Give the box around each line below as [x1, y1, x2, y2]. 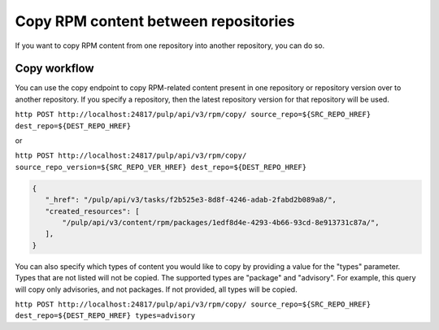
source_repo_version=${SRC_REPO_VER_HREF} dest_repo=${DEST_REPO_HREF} [15, 163, 307, 172]
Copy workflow [15, 62, 94, 76]
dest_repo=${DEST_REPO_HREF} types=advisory [15, 311, 196, 320]
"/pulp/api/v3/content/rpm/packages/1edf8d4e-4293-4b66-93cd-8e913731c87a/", [62, 218, 380, 227]
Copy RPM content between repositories [15, 12, 295, 30]
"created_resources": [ [45, 206, 140, 215]
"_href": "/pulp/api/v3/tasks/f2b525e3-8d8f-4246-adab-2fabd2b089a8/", [45, 195, 337, 205]
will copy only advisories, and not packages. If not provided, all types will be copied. [15, 284, 298, 294]
